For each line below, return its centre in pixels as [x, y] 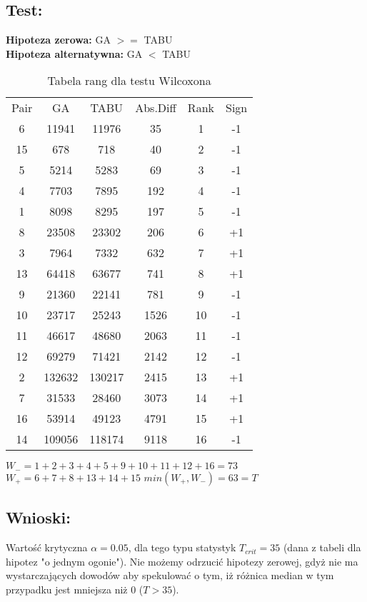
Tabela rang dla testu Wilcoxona [129, 81]
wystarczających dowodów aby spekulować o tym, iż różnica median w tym [170, 575]
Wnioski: [38, 517]
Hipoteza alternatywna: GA [74, 53]
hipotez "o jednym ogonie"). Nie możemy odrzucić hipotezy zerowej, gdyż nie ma [182, 561]
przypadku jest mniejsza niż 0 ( [75, 589]
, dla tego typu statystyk [182, 547]
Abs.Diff [156, 108]
